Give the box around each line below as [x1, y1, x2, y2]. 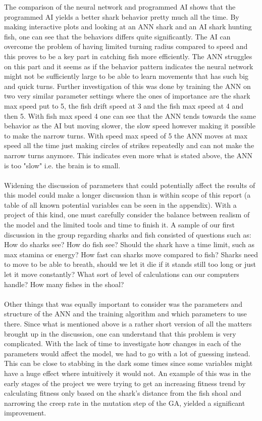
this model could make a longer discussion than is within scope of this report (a [4, 190, 251, 200]
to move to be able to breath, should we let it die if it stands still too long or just [4, 259, 256, 269]
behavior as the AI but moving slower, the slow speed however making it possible [4, 120, 255, 131]
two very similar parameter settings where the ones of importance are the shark [4, 90, 250, 101]
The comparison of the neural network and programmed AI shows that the [4, 2, 236, 12]
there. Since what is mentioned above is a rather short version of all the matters [4, 318, 252, 329]
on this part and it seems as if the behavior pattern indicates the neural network [4, 61, 253, 71]
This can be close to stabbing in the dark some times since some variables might [4, 358, 253, 368]
